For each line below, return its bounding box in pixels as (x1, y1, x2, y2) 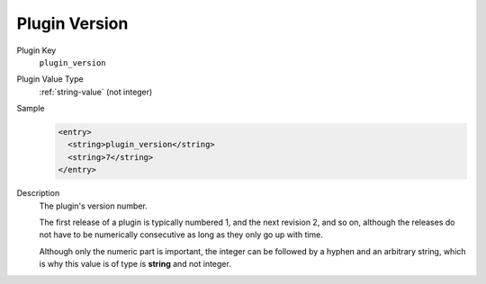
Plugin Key (16, 45, 57, 56)
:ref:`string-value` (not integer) (39, 86, 153, 97)
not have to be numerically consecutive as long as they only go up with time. (39, 229, 324, 240)
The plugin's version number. (39, 200, 148, 211)
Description (16, 188, 60, 199)
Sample (16, 103, 45, 114)
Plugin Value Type (16, 74, 85, 84)
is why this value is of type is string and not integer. (39, 259, 231, 270)
